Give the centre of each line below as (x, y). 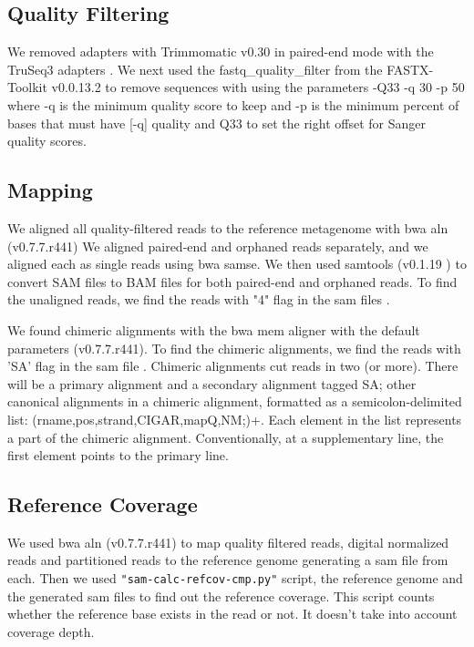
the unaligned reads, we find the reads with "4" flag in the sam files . (199, 299)
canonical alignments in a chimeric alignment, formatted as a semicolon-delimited (235, 401)
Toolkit (27, 87)
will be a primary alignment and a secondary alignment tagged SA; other (212, 383)
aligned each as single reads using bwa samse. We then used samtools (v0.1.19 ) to (237, 264)
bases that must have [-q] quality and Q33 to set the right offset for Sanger (216, 123)
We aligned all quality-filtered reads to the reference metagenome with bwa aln (228, 227)
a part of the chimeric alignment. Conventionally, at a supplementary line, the (226, 437)
